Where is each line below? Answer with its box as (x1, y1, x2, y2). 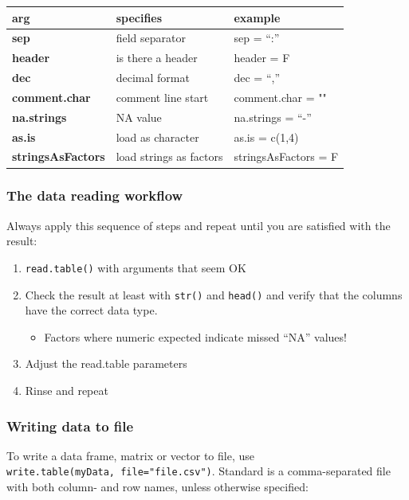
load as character (116, 128, 199, 145)
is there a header (116, 49, 198, 66)
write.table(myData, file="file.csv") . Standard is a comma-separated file (6, 463, 391, 479)
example (234, 9, 281, 25)
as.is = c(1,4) (234, 128, 299, 145)
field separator (116, 29, 186, 46)
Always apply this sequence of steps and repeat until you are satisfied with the (6, 217, 391, 233)
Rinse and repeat (25, 382, 108, 398)
